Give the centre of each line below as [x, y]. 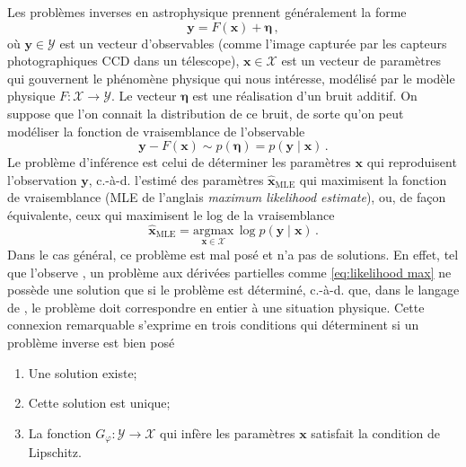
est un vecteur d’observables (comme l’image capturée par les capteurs [253, 43]
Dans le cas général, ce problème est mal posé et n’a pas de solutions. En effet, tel [233, 254]
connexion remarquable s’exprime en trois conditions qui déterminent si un [213, 325]
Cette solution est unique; [99, 403]
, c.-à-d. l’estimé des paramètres [176, 179]
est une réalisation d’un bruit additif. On [305, 96]
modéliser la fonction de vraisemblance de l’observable [156, 131]
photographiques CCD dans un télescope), [123, 61]
